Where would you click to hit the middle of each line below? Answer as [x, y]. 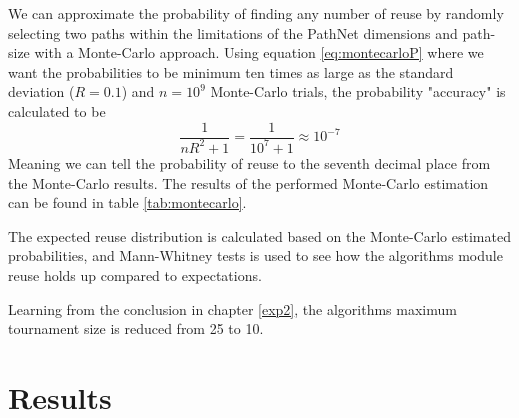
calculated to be [57, 110]
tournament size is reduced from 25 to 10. [136, 328]
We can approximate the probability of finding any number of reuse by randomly [256, 13]
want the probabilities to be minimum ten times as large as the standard [231, 71]
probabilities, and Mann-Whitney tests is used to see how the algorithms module [255, 255]
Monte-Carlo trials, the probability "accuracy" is [358, 91]
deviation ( [41, 91]
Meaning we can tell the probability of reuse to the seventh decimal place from [249, 162]
